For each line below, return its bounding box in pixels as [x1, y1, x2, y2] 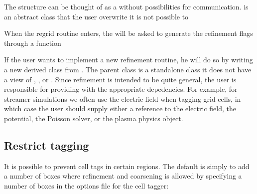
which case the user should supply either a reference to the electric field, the [4, 103, 236, 114]
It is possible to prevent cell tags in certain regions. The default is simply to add [4, 161, 250, 171]
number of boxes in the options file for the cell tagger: [4, 180, 169, 191]
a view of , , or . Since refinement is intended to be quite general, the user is [4, 74, 237, 84]
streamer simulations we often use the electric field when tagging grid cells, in [4, 93, 241, 104]
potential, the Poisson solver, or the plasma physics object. [4, 113, 183, 123]
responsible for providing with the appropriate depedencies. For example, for [4, 84, 238, 94]
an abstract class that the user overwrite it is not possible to [4, 11, 189, 21]
